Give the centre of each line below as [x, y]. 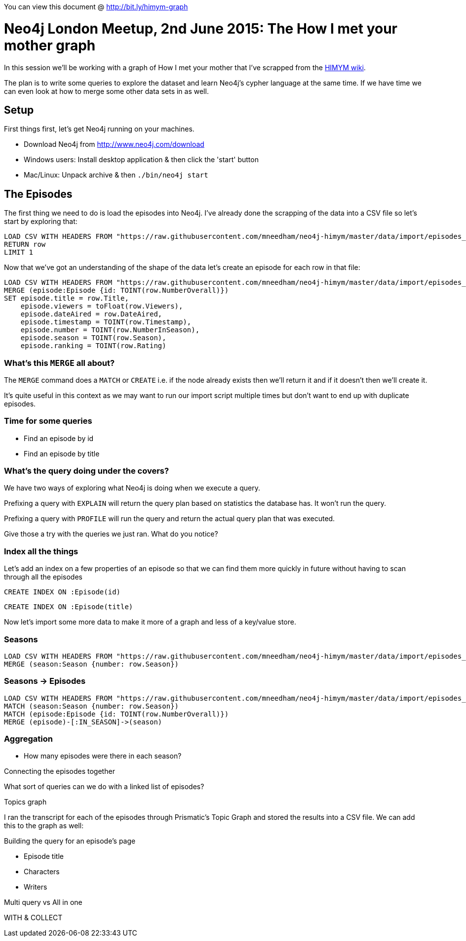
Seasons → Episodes [45, 681]
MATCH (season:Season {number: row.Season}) [92, 706]
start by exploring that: [41, 222]
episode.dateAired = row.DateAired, [91, 314]
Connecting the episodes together [59, 771]
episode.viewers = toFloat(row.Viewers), [102, 306]
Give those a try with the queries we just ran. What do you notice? [111, 534]
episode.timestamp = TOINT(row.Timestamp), [106, 322]
